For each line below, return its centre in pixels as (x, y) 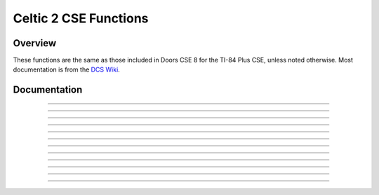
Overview (35, 43)
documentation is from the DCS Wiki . (67, 69)
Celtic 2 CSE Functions (81, 18)
